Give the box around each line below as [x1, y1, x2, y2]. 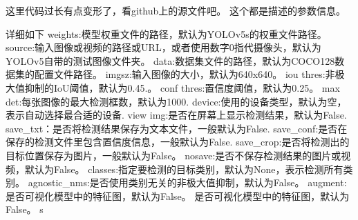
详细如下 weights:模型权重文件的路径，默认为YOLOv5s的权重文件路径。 [6, 26, 327, 41]
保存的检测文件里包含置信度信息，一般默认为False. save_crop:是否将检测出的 [6, 134, 350, 149]
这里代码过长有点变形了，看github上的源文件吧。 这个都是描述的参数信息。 [6, 3, 346, 17]
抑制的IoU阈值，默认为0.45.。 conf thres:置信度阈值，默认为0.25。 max [24, 80, 340, 94]
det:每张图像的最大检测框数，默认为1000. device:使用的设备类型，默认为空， [6, 94, 347, 108]
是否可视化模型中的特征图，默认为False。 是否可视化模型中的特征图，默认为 [6, 188, 350, 203]
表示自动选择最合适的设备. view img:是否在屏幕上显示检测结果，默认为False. [6, 108, 347, 122]
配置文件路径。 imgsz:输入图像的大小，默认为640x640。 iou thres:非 [34, 67, 335, 81]
